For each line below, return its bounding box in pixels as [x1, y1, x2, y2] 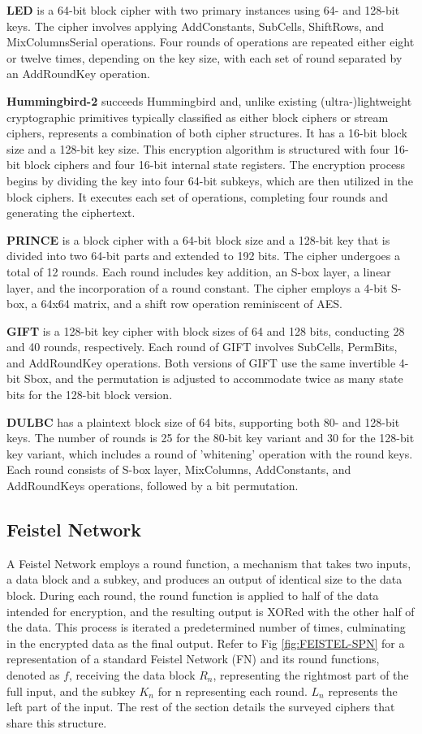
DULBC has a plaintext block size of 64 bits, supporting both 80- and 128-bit [6, 413, 400, 430]
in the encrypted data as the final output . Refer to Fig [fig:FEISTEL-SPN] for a [6, 634, 405, 651]
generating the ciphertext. [6, 204, 136, 221]
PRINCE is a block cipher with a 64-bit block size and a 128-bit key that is [6, 231, 390, 248]
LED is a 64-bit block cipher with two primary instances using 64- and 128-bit [6, 2, 400, 18]
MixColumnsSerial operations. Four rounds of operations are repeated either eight [6, 33, 415, 50]
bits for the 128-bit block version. [6, 386, 173, 403]
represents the [328, 682, 398, 699]
